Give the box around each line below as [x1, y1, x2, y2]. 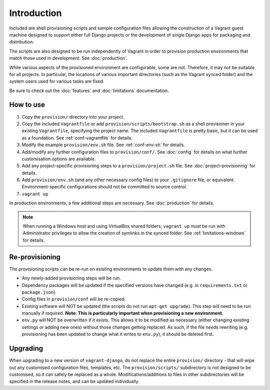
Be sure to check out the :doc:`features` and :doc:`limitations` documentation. [9, 88, 169, 94]
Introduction [9, 8, 62, 19]
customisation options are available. [21, 156, 96, 162]
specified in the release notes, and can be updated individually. [9, 378, 139, 384]
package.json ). [21, 289, 57, 295]
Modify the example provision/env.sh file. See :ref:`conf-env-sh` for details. [21, 142, 185, 148]
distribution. [9, 39, 34, 45]
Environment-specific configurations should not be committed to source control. [21, 184, 187, 190]
